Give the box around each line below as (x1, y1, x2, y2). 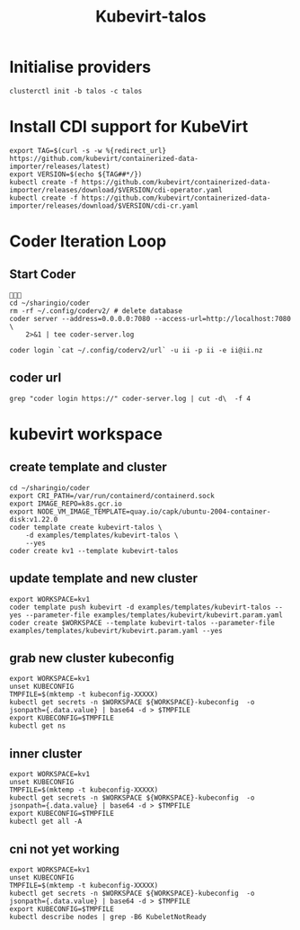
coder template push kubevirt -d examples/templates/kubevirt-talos (9, 603, 271, 612)
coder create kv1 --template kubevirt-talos (9, 546, 179, 555)
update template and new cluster (9, 571, 198, 586)
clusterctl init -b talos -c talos (9, 86, 143, 95)
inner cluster (9, 746, 83, 761)
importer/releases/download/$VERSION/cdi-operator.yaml (9, 185, 223, 194)
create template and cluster (9, 460, 168, 475)
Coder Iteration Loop (9, 231, 167, 252)
